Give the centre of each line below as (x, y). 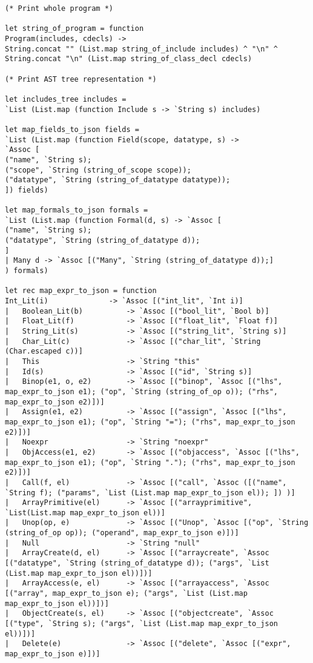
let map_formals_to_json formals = (77, 210)
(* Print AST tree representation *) (81, 79)
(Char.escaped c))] (44, 351)
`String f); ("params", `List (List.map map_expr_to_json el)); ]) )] (150, 493)
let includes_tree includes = (66, 99)
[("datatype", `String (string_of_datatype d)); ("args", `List (137, 563)
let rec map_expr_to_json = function (81, 291)
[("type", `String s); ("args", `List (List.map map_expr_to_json (142, 624)
